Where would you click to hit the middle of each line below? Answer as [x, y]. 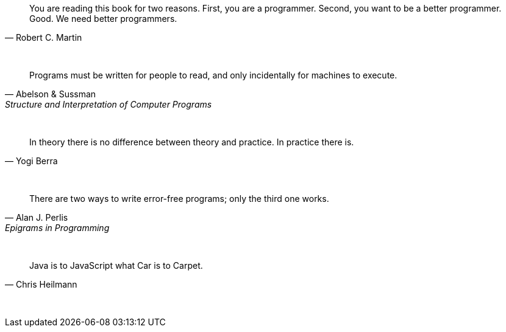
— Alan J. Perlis [37, 217]
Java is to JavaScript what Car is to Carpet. [116, 265]
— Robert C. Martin [44, 37]
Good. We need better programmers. [103, 19]
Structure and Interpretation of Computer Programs [109, 104]
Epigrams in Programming [57, 228]
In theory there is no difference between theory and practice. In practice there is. [192, 142]
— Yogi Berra [31, 161]
